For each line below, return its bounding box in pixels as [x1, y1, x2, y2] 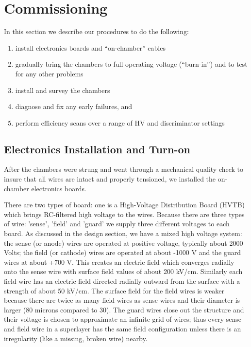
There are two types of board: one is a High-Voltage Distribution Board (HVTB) [4, 200, 245, 210]
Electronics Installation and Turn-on [4, 141, 190, 156]
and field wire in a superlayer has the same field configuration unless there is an [4, 323, 241, 333]
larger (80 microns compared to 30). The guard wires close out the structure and [4, 304, 244, 314]
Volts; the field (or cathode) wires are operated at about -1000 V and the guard [4, 247, 241, 257]
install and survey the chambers [15, 85, 110, 95]
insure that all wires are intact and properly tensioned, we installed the [4, 174, 216, 184]
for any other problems [15, 68, 84, 78]
